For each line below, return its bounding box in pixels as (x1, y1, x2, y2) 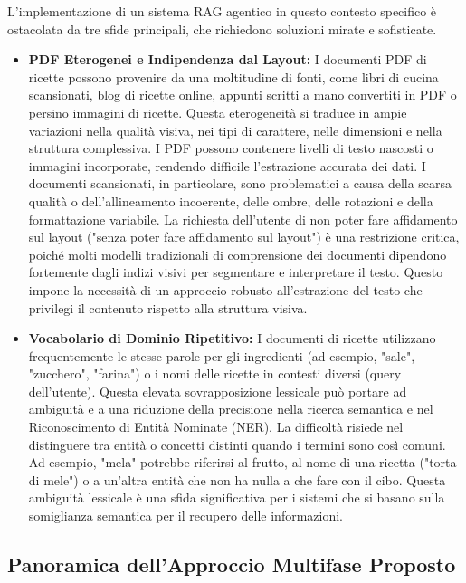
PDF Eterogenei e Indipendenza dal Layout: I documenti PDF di (28, 50, 427, 69)
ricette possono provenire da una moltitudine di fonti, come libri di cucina (28, 67, 439, 86)
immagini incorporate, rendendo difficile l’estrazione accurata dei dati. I (28, 156, 426, 175)
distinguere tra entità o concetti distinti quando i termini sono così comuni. (28, 435, 446, 454)
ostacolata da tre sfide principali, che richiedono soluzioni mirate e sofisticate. (7, 19, 437, 38)
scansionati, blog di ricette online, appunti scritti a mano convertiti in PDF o (28, 85, 457, 104)
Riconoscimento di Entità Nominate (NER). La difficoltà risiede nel (28, 417, 404, 436)
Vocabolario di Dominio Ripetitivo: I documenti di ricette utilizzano (28, 329, 436, 348)
